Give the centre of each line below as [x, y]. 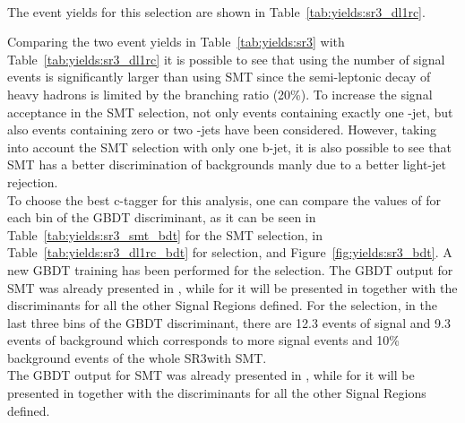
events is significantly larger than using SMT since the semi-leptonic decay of [219, 77]
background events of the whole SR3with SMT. [137, 357]
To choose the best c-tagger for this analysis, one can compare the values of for [224, 199]
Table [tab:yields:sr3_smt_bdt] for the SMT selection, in [165, 234]
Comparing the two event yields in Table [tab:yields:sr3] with [176, 42]
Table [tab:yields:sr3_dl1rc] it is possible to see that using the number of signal [226, 59]
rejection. [33, 181]
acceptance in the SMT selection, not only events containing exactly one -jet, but [230, 112]
